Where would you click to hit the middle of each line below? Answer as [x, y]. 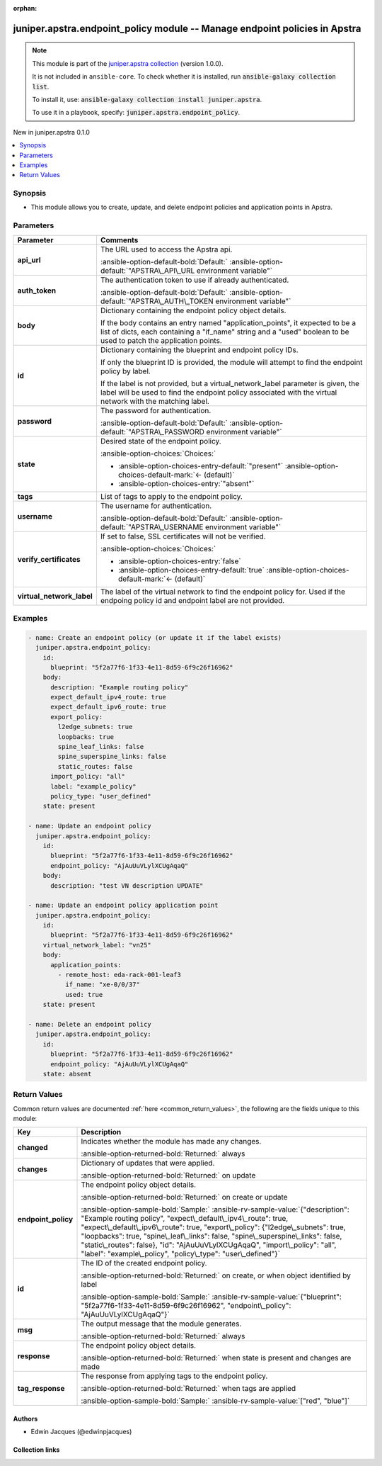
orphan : [25, 8]
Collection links [36, 1450]
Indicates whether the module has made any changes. [171, 1141]
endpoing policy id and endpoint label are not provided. [192, 600]
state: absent [67, 1074]
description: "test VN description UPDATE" [127, 885]
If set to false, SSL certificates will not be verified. [183, 536]
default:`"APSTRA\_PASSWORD [152, 432]
